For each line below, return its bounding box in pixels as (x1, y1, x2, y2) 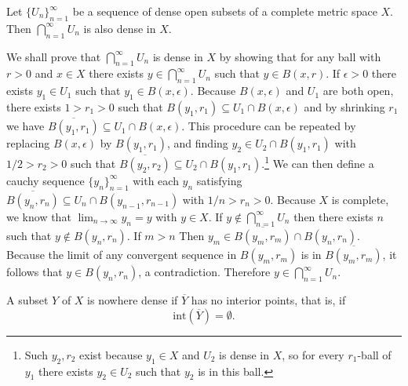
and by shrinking (304, 98, 385, 115)
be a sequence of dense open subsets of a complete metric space (72, 3, 377, 19)
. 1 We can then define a (261, 153, 374, 171)
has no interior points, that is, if (191, 292, 346, 308)
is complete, (331, 191, 389, 207)
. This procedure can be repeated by (181, 118, 356, 134)
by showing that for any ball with (219, 48, 381, 64)
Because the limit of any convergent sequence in (6, 246, 237, 263)
